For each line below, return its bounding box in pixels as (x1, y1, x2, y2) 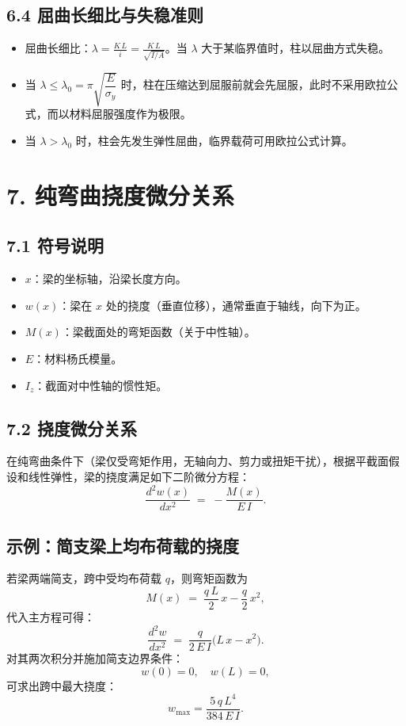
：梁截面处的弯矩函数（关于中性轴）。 (61, 323, 256, 340)
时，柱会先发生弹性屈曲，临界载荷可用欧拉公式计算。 (75, 132, 353, 149)
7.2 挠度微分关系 (6, 415, 137, 440)
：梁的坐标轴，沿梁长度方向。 (31, 270, 187, 287)
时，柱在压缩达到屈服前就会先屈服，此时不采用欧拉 (120, 76, 387, 93)
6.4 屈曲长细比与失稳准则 (6, 2, 203, 27)
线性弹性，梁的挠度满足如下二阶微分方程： (28, 468, 250, 484)
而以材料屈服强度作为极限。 (47, 105, 192, 122)
